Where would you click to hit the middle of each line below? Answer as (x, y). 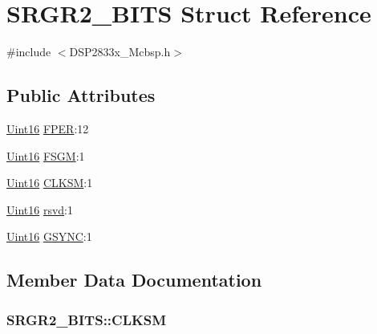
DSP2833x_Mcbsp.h (120, 52)
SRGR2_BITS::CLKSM (87, 319)
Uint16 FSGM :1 (46, 155)
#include (29, 52)
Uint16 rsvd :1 (40, 209)
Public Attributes (81, 95)
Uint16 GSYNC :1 (49, 236)
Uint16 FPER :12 (48, 128)
